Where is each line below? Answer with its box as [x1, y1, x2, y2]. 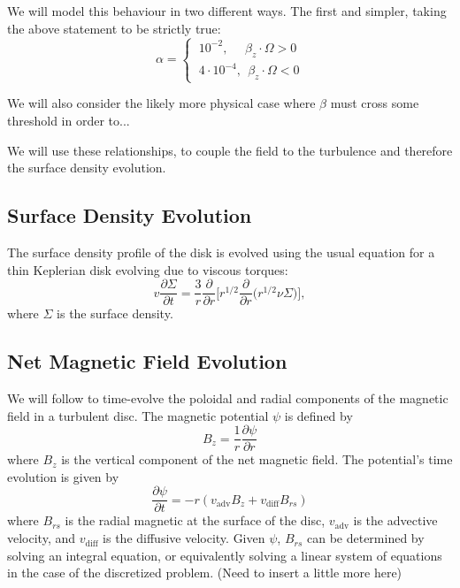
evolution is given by [7, 467, 119, 485]
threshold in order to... [7, 111, 130, 129]
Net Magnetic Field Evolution [7, 347, 287, 375]
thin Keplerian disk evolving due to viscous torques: [7, 260, 288, 279]
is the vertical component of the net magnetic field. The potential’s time [61, 450, 453, 469]
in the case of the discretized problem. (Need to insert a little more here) [7, 563, 402, 582]
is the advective [353, 511, 438, 530]
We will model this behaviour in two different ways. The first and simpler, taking [7, 2, 447, 19]
